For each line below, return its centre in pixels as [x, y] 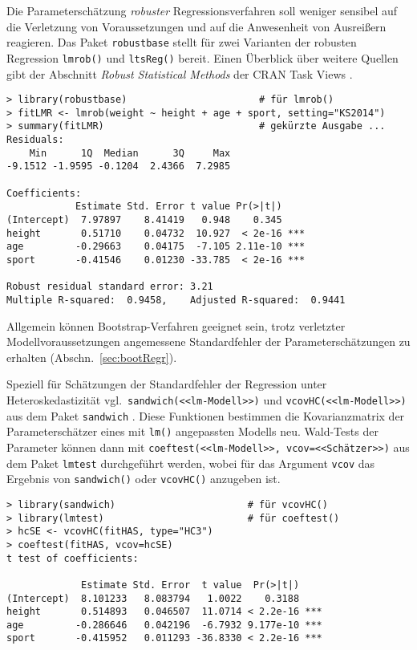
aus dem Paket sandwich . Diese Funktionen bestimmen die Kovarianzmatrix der [206, 415]
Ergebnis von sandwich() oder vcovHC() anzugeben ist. [144, 479]
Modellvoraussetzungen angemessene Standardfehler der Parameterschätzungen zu [208, 341]
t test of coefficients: [73, 558]
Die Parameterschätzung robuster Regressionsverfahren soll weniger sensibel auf [202, 10]
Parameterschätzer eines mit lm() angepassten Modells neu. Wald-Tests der [192, 431]
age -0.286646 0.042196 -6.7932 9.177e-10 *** [164, 625]
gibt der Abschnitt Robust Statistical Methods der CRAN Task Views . [180, 73]
